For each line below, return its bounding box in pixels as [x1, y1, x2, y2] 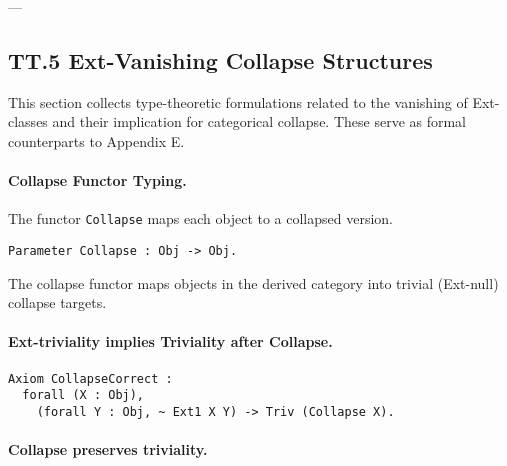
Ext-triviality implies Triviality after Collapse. [8, 331, 333, 352]
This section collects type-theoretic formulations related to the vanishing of [8, 91, 468, 112]
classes [8, 111, 48, 132]
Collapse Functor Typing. [8, 170, 187, 191]
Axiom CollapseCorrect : [8, 371, 173, 386]
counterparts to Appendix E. [8, 130, 185, 151]
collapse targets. [8, 292, 107, 313]
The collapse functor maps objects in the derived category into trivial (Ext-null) [8, 272, 499, 293]
